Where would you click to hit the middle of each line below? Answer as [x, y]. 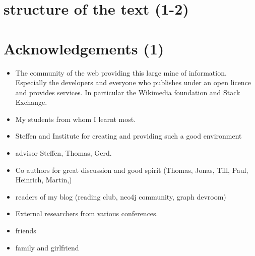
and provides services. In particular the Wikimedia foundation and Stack [128, 92]
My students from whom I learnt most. [76, 119]
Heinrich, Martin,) [44, 180]
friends [26, 231]
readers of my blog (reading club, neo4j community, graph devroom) [121, 196]
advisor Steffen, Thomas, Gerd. [63, 153]
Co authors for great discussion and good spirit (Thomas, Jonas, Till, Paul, [132, 170]
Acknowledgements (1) [84, 48]
